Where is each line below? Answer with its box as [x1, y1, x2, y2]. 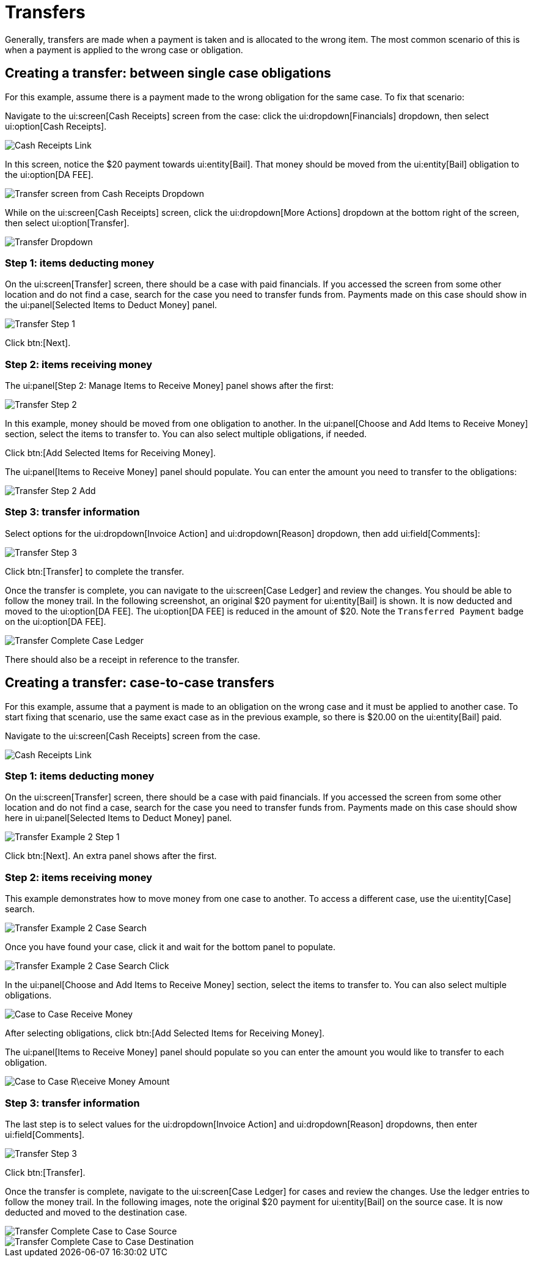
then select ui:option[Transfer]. [5, 217, 130, 228]
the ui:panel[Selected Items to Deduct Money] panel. [5, 300, 218, 311]
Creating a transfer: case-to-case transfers [5, 675, 275, 691]
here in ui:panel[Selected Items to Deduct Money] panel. [5, 813, 232, 824]
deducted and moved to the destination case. [5, 1206, 188, 1217]
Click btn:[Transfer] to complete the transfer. [5, 566, 185, 577]
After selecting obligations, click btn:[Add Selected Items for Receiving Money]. [5, 1028, 325, 1039]
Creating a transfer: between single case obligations [5, 65, 331, 81]
